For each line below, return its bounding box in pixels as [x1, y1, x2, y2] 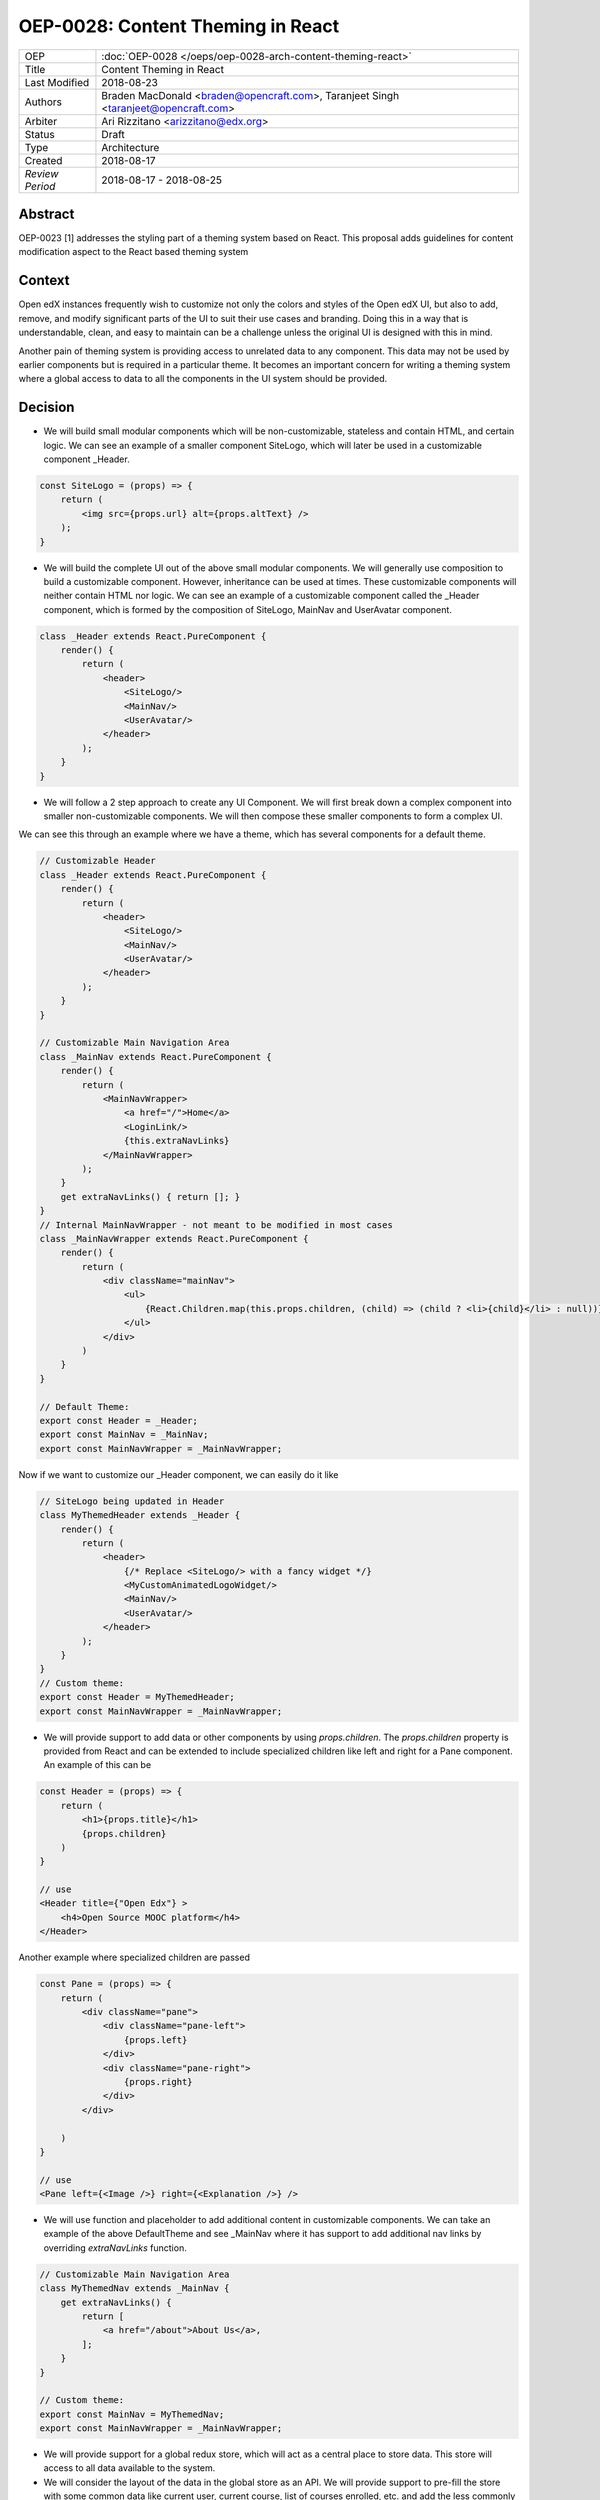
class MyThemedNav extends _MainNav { [39, 2283, 230, 2294]
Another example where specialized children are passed [18, 1951, 250, 1964]
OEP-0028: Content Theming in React [18, 15, 340, 37]
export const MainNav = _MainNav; [39, 1429, 209, 1440]
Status [24, 127, 55, 141]
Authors [24, 95, 62, 109]
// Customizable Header [39, 855, 157, 867]
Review [24, 166, 59, 180]
